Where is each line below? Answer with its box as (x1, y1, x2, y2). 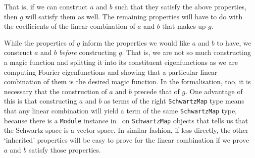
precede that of (134, 86, 180, 96)
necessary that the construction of (4, 86, 107, 96)
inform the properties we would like (82, 37, 190, 48)
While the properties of (4, 37, 75, 48)
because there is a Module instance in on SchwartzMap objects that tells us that (4, 115, 248, 125)
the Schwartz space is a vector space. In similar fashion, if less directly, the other (4, 125, 249, 135)
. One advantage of (185, 86, 243, 96)
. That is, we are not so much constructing (122, 47, 251, 57)
